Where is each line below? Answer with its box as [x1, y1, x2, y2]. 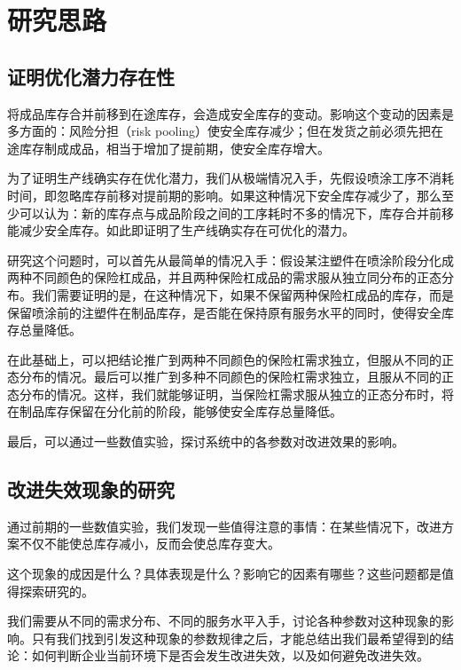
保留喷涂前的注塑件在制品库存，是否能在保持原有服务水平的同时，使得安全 [7, 303, 441, 321]
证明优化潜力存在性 [7, 62, 175, 90]
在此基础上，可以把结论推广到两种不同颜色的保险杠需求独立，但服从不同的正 [7, 350, 454, 368]
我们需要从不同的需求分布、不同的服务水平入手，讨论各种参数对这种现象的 [7, 611, 441, 630]
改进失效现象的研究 [7, 476, 175, 503]
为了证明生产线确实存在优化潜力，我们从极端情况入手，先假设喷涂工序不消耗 [7, 169, 454, 187]
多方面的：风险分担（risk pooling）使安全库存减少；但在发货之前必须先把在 [7, 122, 444, 140]
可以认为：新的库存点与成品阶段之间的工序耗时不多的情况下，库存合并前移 [19, 203, 454, 222]
